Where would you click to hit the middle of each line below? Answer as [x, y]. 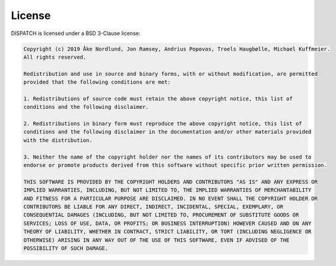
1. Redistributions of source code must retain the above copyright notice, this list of [158, 99]
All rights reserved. [55, 57]
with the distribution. [58, 140]
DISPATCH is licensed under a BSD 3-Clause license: [76, 33]
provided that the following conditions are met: [97, 82]
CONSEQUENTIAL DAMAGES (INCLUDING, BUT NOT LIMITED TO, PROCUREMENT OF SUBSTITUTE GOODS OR [161, 215]
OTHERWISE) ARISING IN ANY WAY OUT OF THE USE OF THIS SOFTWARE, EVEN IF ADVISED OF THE [157, 240]
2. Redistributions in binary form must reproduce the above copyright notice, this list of [163, 124]
